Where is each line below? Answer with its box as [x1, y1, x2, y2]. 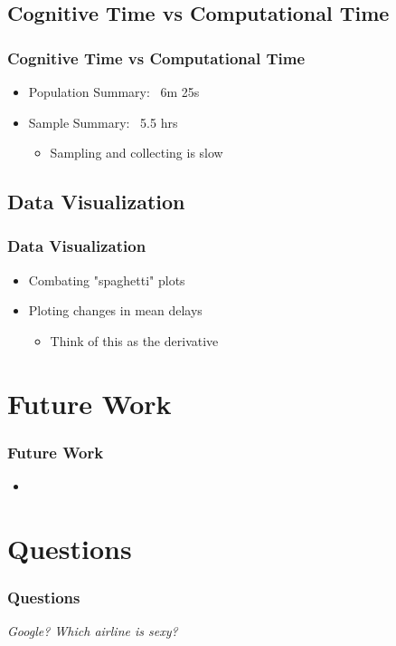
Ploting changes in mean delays [28, 301, 203, 320]
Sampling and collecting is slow [50, 143, 223, 162]
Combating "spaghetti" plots [28, 270, 185, 289]
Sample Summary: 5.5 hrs [28, 112, 178, 131]
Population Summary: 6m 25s [28, 82, 200, 101]
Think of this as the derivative [50, 331, 219, 350]
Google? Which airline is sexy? [7, 622, 178, 641]
